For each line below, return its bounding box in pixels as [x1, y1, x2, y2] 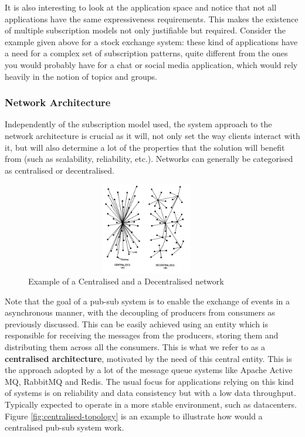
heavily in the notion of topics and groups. [5, 70, 158, 82]
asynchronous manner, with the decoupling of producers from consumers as [5, 306, 275, 319]
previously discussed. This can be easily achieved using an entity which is [5, 317, 269, 330]
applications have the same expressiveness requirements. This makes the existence [5, 12, 299, 25]
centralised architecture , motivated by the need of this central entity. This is [5, 352, 292, 364]
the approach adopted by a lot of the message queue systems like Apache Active [5, 364, 293, 376]
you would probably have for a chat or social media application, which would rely [5, 58, 298, 70]
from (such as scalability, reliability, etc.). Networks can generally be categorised [5, 153, 293, 165]
